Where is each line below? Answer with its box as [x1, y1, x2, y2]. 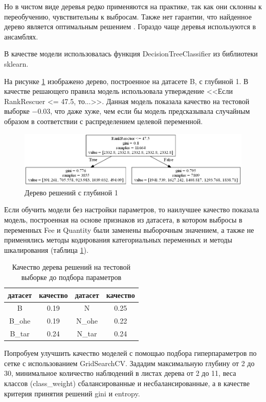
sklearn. [4, 58, 29, 69]
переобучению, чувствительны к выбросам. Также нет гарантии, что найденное [4, 11, 252, 22]
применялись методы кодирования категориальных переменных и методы [4, 234, 232, 245]
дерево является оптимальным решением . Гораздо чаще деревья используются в [4, 21, 256, 32]
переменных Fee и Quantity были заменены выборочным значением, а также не [4, 224, 254, 235]
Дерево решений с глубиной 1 [25, 187, 118, 197]
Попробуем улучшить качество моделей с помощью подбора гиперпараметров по [4, 348, 257, 358]
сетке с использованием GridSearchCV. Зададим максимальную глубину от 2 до [4, 357, 255, 368]
